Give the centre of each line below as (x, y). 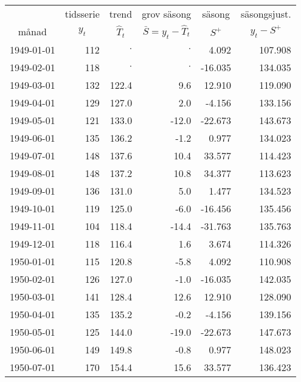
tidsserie (82, 14)
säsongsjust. (266, 14)
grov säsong (167, 14)
